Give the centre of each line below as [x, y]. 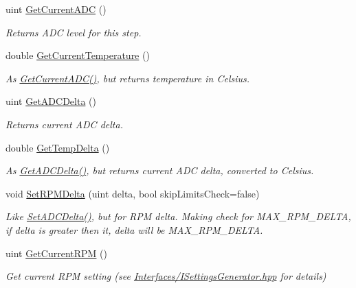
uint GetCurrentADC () [56, 9]
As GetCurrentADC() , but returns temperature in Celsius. [128, 78]
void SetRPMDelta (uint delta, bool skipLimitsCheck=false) [133, 193]
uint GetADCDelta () [51, 101]
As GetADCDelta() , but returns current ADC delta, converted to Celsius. [160, 170]
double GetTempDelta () [58, 147]
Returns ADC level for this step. [74, 32]
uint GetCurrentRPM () [56, 253]
